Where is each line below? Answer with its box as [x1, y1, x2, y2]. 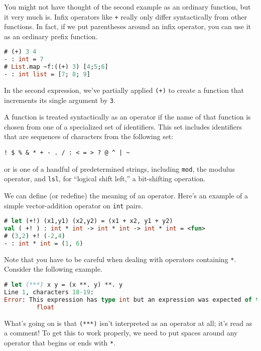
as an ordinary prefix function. [4, 31, 98, 41]
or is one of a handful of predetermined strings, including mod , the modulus [4, 163, 235, 174]
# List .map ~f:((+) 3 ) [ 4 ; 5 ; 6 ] [4, 63, 108, 71]
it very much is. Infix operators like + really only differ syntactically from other [4, 11, 247, 22]
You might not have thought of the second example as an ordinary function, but [4, 2, 251, 12]
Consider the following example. [4, 264, 102, 274]
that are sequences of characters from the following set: [4, 131, 174, 142]
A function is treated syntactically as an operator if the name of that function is [4, 111, 251, 122]
